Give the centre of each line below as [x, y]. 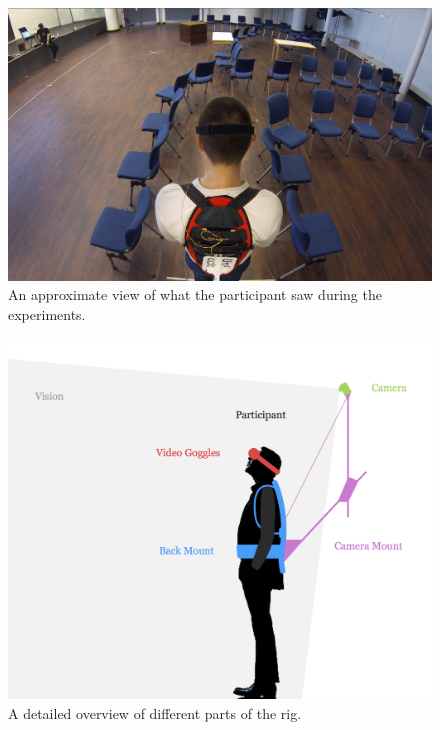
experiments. [47, 314]
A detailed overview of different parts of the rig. [155, 712]
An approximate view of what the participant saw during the [195, 294]
